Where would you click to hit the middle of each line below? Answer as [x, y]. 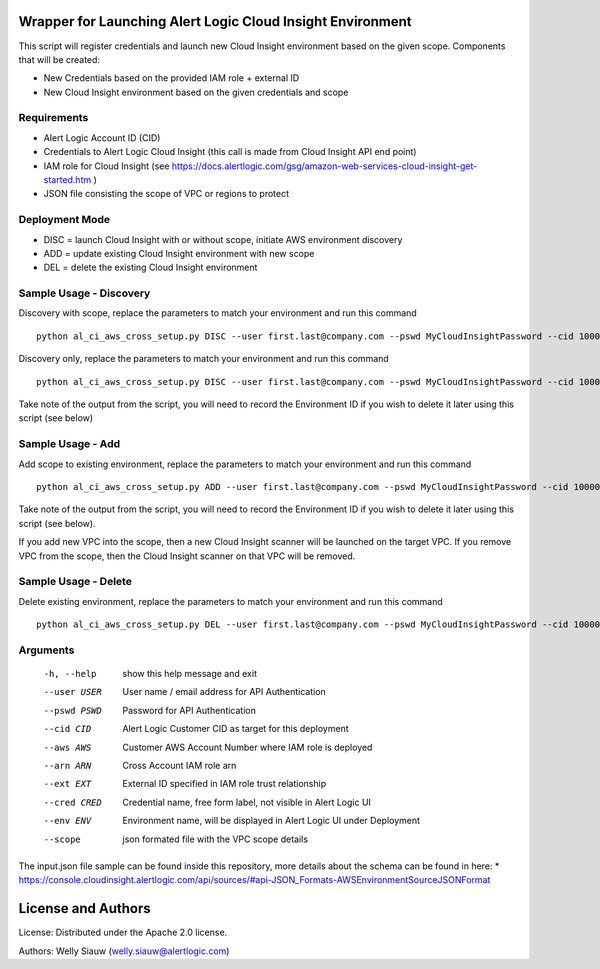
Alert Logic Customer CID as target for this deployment [235, 729]
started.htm [67, 179]
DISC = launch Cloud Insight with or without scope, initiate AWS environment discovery [223, 239]
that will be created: [59, 59]
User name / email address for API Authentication [224, 692]
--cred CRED [72, 802]
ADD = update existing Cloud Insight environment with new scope [179, 253]
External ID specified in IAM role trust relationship [224, 784]
